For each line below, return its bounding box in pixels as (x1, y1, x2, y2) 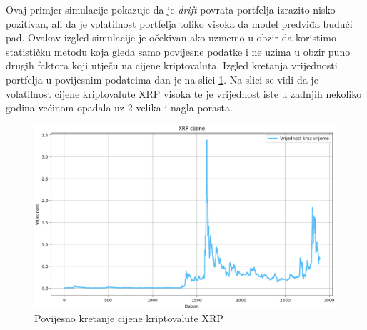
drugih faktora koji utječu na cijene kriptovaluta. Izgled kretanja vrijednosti (6, 58, 338, 73)
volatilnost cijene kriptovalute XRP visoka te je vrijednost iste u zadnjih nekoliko (6, 86, 362, 101)
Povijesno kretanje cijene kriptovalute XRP (34, 310, 223, 325)
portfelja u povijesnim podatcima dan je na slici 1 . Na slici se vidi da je (6, 71, 318, 86)
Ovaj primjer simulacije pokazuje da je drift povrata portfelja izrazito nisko (6, 2, 336, 16)
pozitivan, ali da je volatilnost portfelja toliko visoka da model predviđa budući (6, 16, 353, 31)
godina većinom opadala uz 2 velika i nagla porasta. (6, 100, 233, 115)
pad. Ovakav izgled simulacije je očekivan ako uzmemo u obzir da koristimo (6, 30, 336, 45)
